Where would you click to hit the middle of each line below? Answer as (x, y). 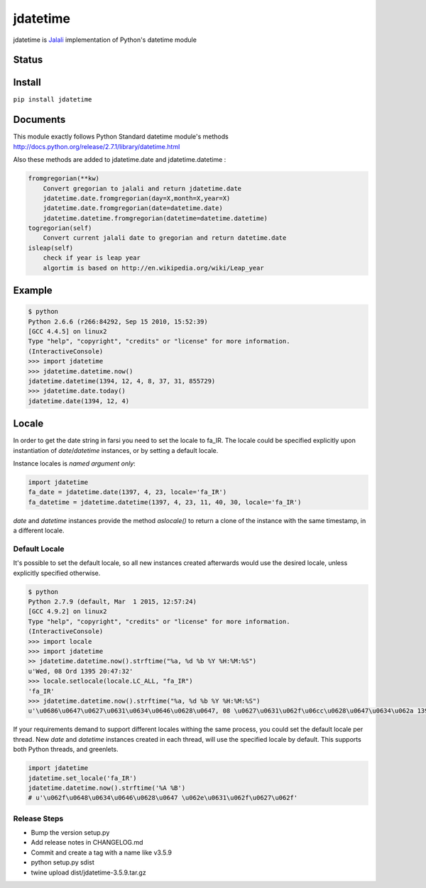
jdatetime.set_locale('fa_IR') (83, 778)
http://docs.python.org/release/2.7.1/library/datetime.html (97, 146)
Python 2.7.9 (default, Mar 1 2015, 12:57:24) (112, 602)
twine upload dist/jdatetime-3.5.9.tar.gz (88, 872)
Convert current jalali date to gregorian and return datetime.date (165, 238)
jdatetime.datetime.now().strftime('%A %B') (107, 788)
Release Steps (38, 818)
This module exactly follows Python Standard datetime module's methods (121, 137)
